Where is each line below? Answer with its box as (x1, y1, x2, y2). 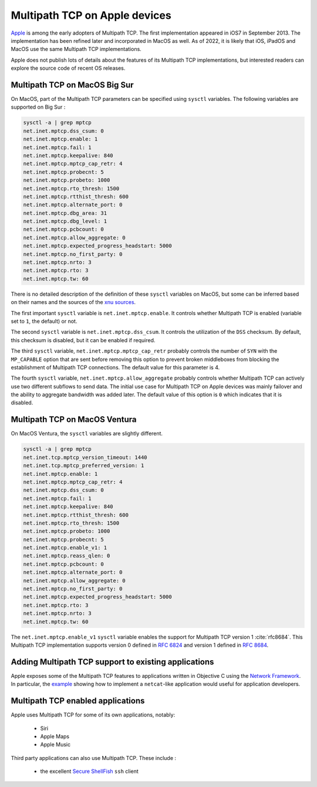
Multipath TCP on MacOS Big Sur (11, 80, 134, 90)
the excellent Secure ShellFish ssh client (40, 768, 139, 775)
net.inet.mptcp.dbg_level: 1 (23, 218, 107, 225)
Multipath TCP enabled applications (11, 696, 145, 706)
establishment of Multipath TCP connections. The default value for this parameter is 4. (11, 364, 220, 371)
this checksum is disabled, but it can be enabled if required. (11, 336, 156, 343)
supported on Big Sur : (11, 103, 66, 111)
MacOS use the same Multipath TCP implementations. (11, 46, 142, 53)
